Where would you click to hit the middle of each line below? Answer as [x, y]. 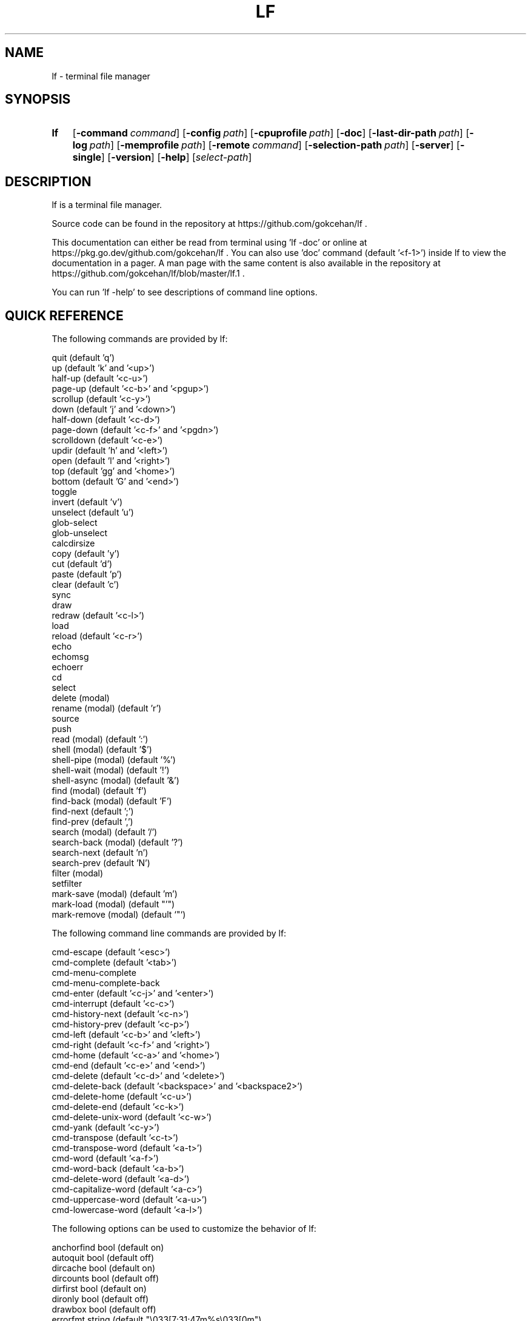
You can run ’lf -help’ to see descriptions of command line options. [185, 292]
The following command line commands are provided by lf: [169, 933]
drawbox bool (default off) [104, 1309]
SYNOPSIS [38, 99]
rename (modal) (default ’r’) [107, 708]
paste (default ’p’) [87, 574]
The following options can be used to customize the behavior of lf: [184, 1229]
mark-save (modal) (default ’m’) [115, 894]
